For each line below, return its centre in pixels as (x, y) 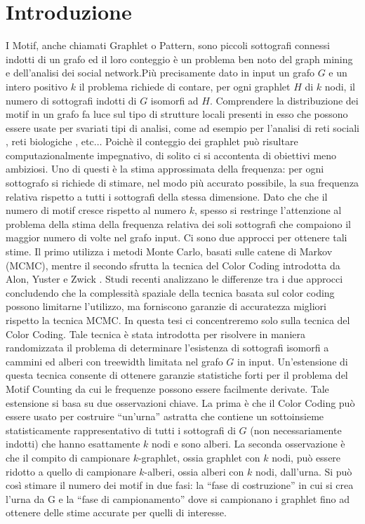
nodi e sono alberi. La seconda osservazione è (248, 444)
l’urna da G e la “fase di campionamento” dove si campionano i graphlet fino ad (178, 498)
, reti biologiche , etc (50, 141)
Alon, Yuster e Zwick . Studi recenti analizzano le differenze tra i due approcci (174, 279)
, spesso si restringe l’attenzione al (268, 210)
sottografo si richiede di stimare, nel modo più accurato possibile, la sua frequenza (182, 183)
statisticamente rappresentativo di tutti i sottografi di (121, 430)
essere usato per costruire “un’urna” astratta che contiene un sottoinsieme (165, 416)
